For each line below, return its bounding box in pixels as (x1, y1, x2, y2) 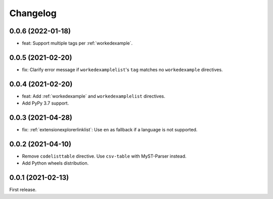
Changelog (9, 8, 57, 19)
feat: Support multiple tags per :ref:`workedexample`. (22, 40, 133, 46)
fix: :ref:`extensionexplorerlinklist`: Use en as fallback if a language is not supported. (22, 127, 198, 133)
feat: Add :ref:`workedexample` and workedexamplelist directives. (22, 93, 165, 99)
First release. (9, 187, 37, 193)
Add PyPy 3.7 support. (22, 100, 69, 106)
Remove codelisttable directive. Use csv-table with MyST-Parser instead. (22, 153, 187, 159)
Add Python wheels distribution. (22, 160, 89, 166)
